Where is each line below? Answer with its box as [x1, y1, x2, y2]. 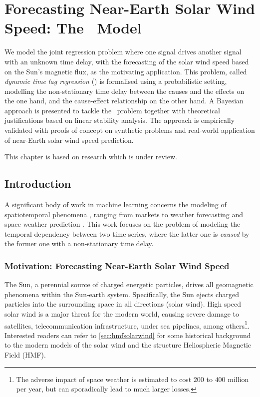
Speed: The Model [4, 17, 142, 38]
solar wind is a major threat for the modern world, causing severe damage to [4, 309, 239, 319]
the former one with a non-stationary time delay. [4, 238, 154, 249]
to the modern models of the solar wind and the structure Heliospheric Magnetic [4, 340, 252, 350]
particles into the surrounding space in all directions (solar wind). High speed [4, 299, 241, 309]
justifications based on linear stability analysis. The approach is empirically [4, 115, 235, 125]
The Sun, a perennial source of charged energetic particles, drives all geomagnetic [4, 279, 254, 290]
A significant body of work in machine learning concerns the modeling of [4, 199, 227, 210]
